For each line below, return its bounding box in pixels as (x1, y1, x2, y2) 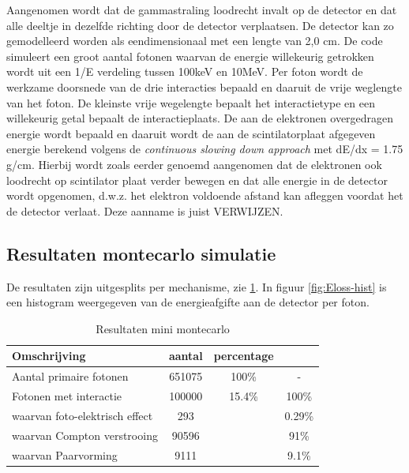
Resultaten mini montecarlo (96, 320, 230, 336)
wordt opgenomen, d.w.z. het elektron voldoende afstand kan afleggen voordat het (6, 187, 403, 204)
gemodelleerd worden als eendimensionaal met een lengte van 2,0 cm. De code (6, 32, 383, 49)
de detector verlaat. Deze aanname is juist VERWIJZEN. (6, 202, 283, 219)
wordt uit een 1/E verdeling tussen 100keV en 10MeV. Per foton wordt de (6, 63, 363, 80)
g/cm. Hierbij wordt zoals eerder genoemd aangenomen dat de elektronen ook (6, 156, 382, 172)
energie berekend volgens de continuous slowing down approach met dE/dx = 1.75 (6, 141, 403, 157)
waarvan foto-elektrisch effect (12, 407, 153, 423)
